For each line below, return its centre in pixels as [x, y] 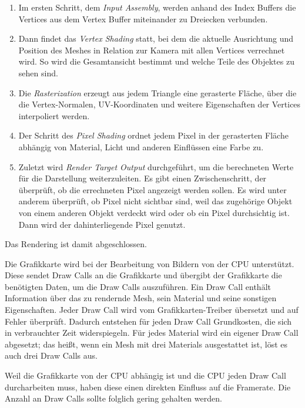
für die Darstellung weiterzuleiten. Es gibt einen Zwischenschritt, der [143, 178]
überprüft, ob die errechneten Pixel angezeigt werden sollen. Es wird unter [152, 189]
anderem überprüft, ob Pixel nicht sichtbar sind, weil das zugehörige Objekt [155, 201]
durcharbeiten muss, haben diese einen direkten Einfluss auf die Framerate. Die [148, 387]
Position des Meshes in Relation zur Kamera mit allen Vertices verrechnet [152, 50]
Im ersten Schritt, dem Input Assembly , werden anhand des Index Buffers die [157, 7]
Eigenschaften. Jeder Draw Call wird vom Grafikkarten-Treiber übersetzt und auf [152, 310]
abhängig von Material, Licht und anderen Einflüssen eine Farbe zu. [141, 146]
